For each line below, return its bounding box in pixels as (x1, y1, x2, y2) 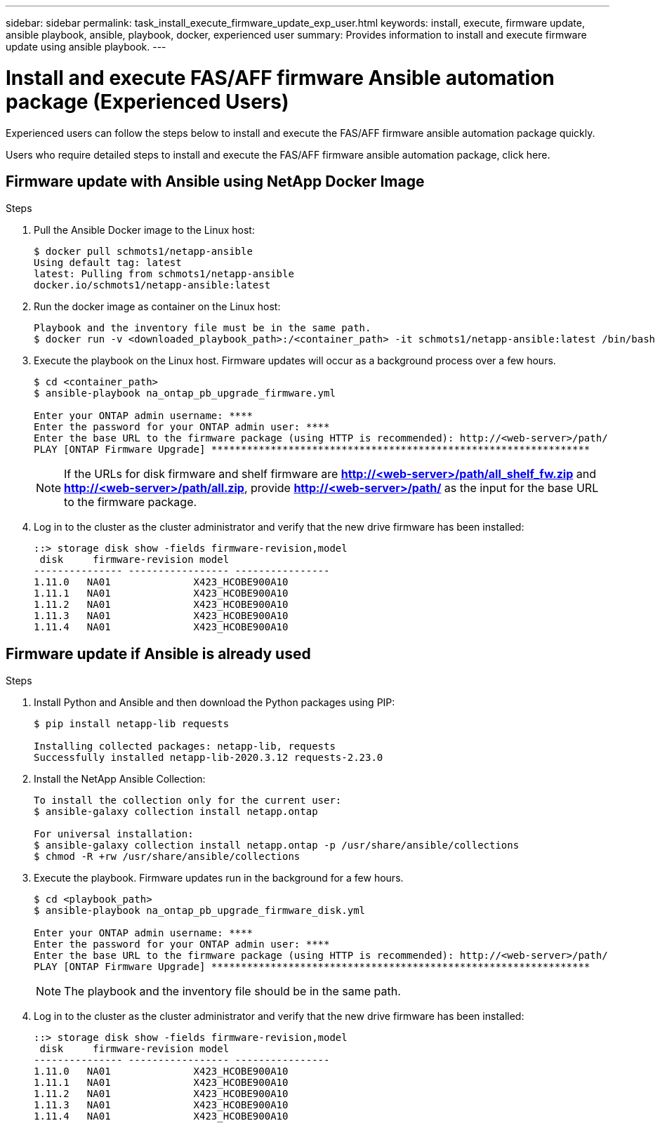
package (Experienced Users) (6, 89, 289, 114)
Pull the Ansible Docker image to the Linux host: (34, 224, 255, 237)
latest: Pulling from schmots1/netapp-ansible (34, 268, 294, 280)
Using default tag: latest (34, 257, 182, 269)
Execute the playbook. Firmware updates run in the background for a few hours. (34, 872, 404, 884)
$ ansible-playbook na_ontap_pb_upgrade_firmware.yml (34, 387, 336, 399)
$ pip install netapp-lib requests (34, 718, 230, 730)
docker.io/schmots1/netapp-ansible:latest (34, 279, 271, 291)
